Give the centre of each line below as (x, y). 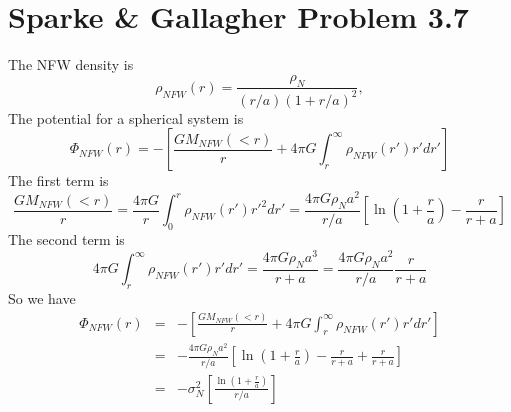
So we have (42, 297)
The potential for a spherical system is (126, 117)
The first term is (58, 180)
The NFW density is (71, 64)
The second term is (66, 239)
